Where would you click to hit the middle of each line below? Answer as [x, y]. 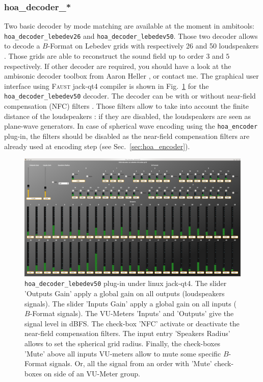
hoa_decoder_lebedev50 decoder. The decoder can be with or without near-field [130, 96]
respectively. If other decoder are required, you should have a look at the [118, 66]
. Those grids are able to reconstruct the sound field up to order [104, 56]
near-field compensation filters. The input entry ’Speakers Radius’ [127, 333]
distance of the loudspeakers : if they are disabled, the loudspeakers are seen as [128, 116]
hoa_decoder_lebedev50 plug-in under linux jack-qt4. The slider [126, 283]
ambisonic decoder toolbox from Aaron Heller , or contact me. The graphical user [131, 76]
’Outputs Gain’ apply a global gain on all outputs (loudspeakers [125, 293]
